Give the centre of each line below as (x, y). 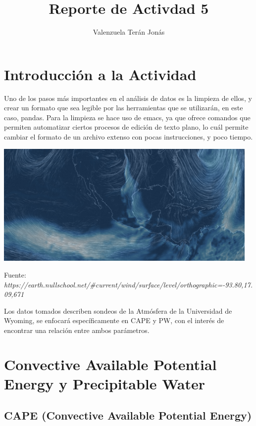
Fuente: (15, 274)
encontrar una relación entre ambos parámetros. (77, 330)
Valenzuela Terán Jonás (129, 32)
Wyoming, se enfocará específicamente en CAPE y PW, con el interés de (114, 320)
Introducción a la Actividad (100, 74)
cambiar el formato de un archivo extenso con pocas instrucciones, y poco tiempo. (128, 137)
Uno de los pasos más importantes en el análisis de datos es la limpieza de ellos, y (128, 98)
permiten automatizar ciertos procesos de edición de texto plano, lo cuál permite (126, 127)
